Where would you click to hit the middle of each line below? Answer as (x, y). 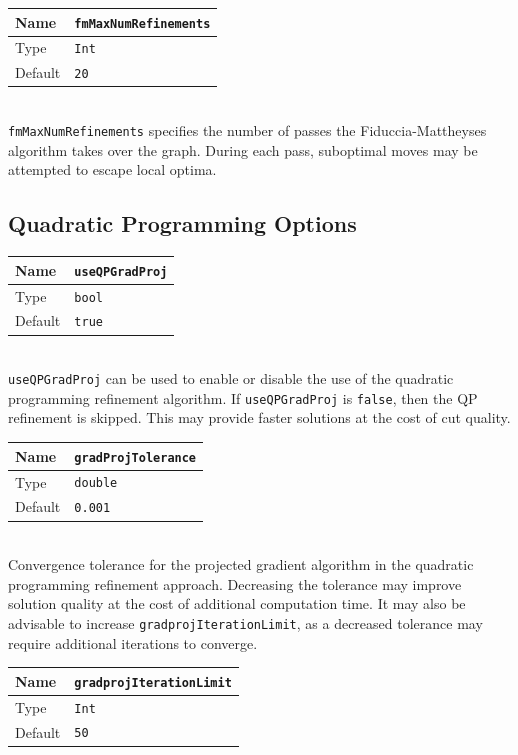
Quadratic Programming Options (182, 223)
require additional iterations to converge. (133, 642)
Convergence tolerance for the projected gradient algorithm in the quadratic (241, 564)
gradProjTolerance (135, 457)
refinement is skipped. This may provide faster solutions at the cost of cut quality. (259, 417)
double (96, 483)
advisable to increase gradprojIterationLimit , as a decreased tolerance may (245, 622)
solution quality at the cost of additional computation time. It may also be (237, 603)
